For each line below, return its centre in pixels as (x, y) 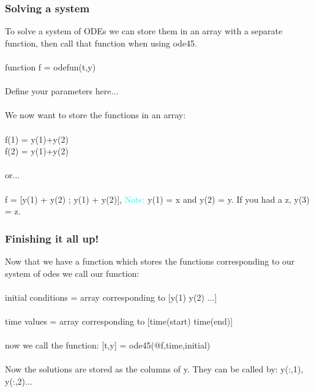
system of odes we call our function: (72, 273)
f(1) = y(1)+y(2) (37, 139)
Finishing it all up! (52, 238)
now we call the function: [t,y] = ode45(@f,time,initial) (108, 345)
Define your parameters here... (62, 91)
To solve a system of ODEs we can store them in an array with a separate (144, 31)
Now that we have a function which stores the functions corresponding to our (150, 261)
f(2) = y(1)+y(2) (37, 151)
